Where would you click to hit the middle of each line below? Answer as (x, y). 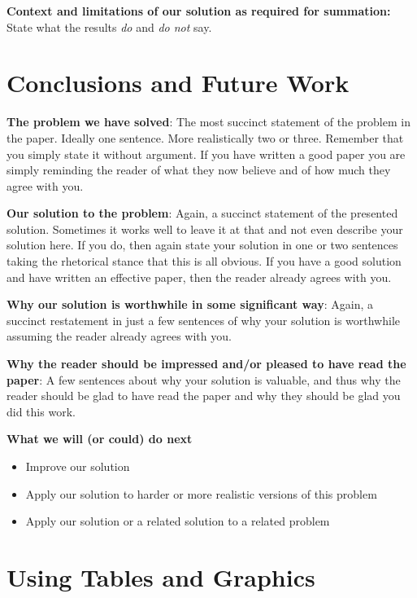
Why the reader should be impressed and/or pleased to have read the (206, 364)
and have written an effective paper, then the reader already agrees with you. (199, 277)
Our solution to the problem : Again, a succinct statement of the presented (202, 213)
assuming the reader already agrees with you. (119, 336)
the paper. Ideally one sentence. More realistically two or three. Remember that (205, 137)
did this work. (41, 411)
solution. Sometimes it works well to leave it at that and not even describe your (205, 229)
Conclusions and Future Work (178, 83)
